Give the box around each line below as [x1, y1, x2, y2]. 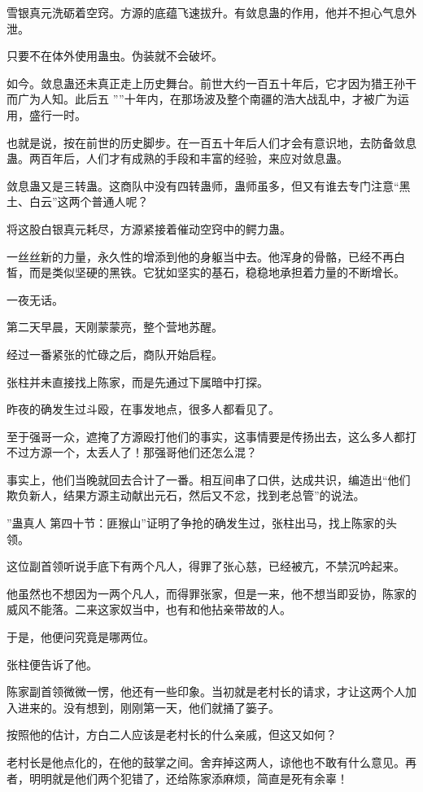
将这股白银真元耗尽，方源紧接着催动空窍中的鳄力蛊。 [7, 220, 291, 237]
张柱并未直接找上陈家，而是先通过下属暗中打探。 [7, 373, 268, 390]
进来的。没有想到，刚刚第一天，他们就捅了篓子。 [17, 698, 280, 715]
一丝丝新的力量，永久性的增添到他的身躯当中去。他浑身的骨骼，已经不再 [7, 247, 394, 265]
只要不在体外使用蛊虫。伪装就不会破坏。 [7, 47, 223, 64]
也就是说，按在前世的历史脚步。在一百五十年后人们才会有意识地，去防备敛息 [7, 133, 416, 151]
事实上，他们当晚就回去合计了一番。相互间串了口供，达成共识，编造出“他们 [7, 470, 411, 488]
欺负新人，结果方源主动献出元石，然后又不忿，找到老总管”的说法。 [7, 487, 365, 504]
